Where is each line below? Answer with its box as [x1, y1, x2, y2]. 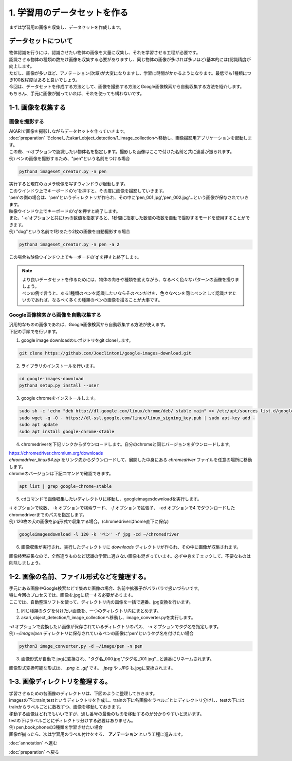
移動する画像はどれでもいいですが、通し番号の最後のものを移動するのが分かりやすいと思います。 [9, 710, 204, 717]
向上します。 [9, 63, 35, 69]
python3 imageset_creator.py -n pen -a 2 [19, 242, 120, 248]
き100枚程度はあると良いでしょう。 [9, 77, 80, 83]
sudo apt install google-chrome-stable [19, 428, 114, 434]
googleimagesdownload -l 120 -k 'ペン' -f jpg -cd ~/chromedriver [19, 531, 180, 537]
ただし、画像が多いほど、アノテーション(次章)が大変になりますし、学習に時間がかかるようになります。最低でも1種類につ [9, 70, 252, 76]
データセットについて [9, 37, 73, 45]
